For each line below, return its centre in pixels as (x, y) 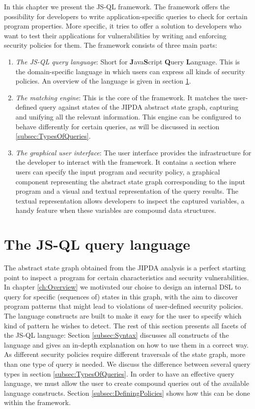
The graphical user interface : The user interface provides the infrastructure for (133, 152)
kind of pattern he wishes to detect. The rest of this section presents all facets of (125, 325)
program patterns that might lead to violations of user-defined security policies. (124, 306)
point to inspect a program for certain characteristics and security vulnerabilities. (127, 277)
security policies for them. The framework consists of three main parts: (111, 45)
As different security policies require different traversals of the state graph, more (125, 354)
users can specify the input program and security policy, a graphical (118, 171)
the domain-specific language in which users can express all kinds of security (130, 71)
